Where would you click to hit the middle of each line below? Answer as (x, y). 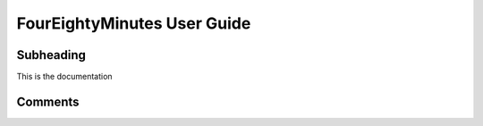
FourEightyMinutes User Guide (134, 23)
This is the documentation (64, 77)
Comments (48, 101)
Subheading (51, 55)
